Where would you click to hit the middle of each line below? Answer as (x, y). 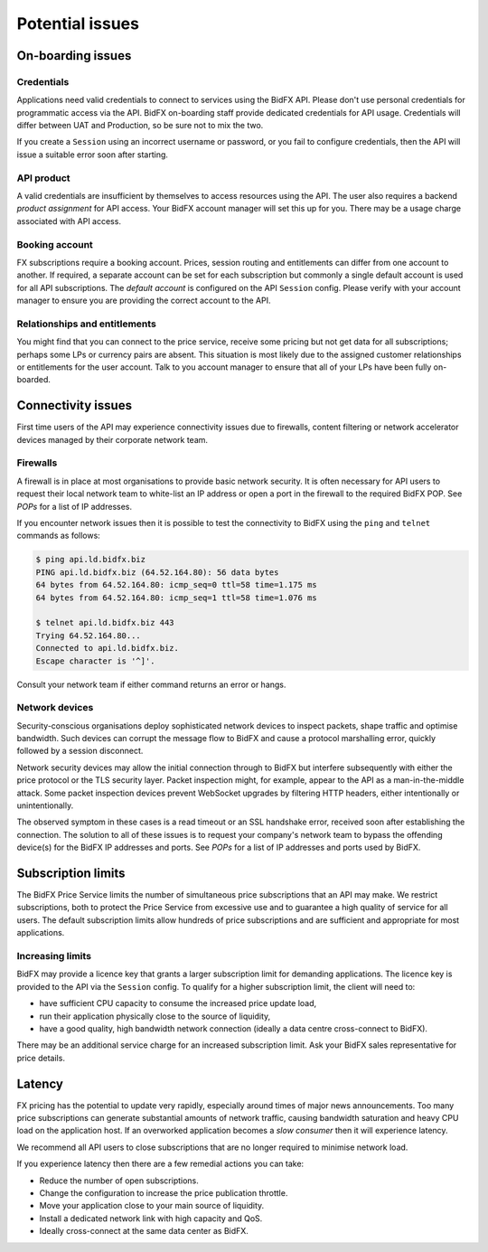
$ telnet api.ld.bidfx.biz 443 (105, 623)
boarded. (34, 380)
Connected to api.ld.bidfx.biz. (108, 648)
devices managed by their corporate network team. (112, 439)
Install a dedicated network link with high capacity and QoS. (151, 1218)
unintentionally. (45, 805)
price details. (41, 1058)
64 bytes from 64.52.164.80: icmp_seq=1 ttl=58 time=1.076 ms (176, 598)
